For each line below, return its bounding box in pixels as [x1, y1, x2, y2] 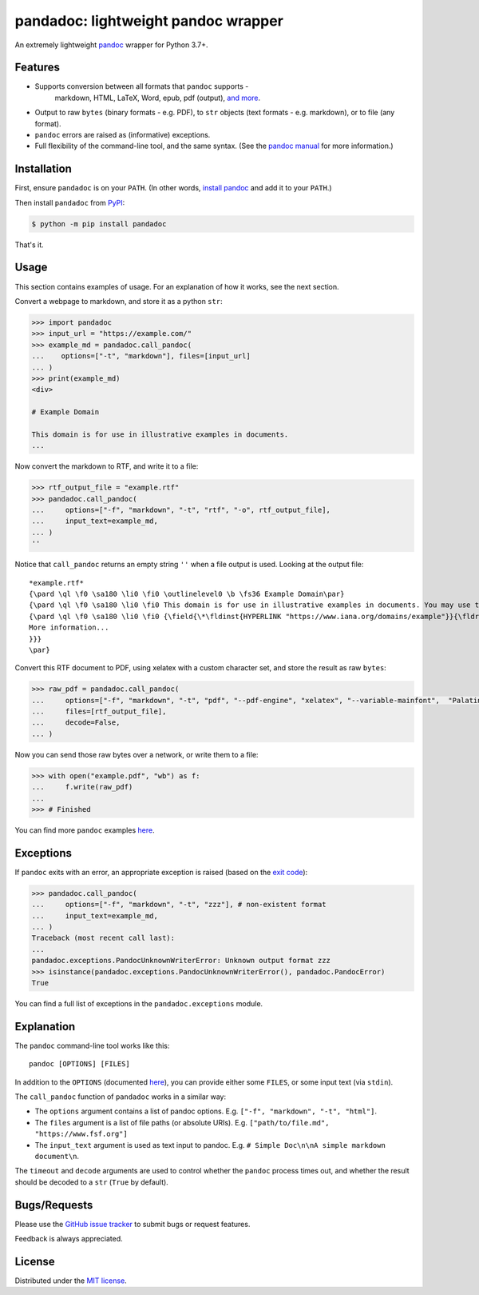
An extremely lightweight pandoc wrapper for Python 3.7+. [14, 40, 208, 50]
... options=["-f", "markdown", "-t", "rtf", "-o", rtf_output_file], [31, 506, 331, 514]
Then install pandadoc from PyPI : [14, 198, 125, 207]
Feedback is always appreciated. [14, 1234, 123, 1244]
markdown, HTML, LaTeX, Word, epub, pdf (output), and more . [54, 93, 261, 102]
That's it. [14, 240, 44, 250]
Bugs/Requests [14, 1198, 93, 1212]
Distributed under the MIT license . [14, 1276, 127, 1285]
